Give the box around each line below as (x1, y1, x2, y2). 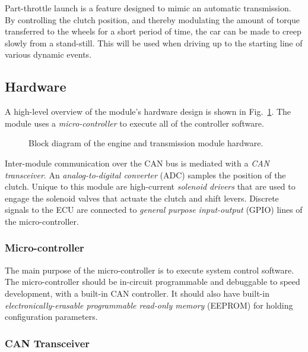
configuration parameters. (5, 310, 98, 323)
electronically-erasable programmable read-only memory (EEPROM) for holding (5, 298, 293, 311)
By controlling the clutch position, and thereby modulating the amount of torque (5, 13, 300, 26)
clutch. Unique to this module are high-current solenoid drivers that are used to (5, 180, 296, 193)
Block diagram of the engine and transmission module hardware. (28, 137, 263, 149)
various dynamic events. (5, 48, 92, 61)
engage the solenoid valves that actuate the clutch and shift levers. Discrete (5, 191, 279, 204)
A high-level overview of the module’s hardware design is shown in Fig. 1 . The (5, 105, 291, 118)
